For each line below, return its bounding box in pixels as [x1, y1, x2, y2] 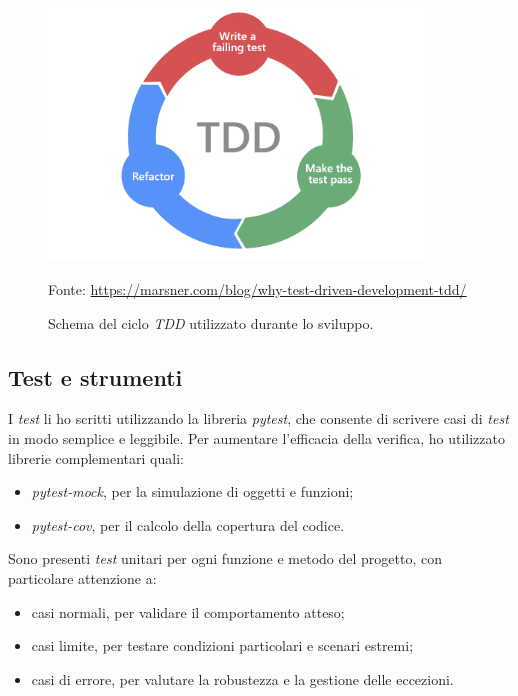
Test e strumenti [8, 361, 183, 392]
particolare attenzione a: [8, 567, 157, 588]
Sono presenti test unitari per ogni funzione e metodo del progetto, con [8, 548, 442, 569]
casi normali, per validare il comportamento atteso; [31, 601, 345, 622]
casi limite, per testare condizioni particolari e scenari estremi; [31, 635, 414, 656]
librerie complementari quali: [8, 447, 184, 468]
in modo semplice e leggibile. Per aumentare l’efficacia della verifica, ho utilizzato [8, 427, 505, 448]
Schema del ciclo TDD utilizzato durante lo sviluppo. [48, 312, 374, 333]
